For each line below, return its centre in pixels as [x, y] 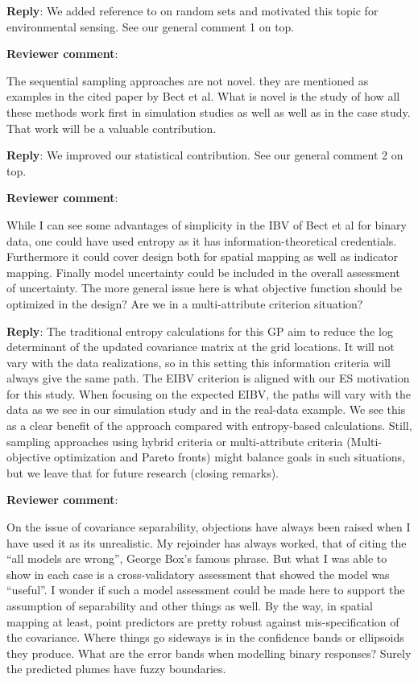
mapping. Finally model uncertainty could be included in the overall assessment [203, 272]
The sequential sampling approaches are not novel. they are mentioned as [188, 80]
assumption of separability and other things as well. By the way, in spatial [190, 606]
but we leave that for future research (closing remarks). [143, 472]
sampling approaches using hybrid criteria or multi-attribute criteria [175, 441]
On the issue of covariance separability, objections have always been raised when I [209, 527]
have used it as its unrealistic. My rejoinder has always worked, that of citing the [207, 542]
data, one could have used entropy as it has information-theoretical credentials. [202, 240]
